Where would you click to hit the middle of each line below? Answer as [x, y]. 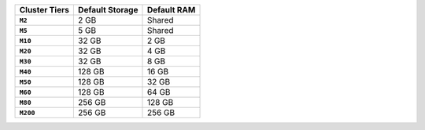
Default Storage [108, 10]
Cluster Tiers [44, 10]
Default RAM [171, 10]
